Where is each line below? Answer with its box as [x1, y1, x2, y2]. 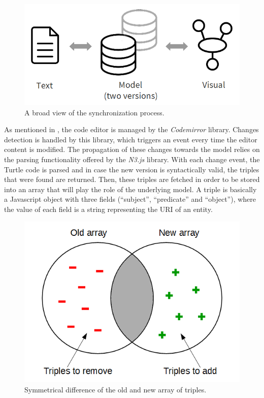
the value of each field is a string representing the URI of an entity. [4, 203, 213, 214]
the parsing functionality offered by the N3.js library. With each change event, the [4, 154, 260, 164]
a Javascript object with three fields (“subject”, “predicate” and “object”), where [4, 194, 256, 204]
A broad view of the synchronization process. [24, 107, 164, 117]
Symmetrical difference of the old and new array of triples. [24, 384, 207, 394]
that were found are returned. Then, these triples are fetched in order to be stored [4, 174, 260, 185]
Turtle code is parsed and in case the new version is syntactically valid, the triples [4, 164, 259, 174]
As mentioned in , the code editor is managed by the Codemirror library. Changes [4, 124, 259, 135]
